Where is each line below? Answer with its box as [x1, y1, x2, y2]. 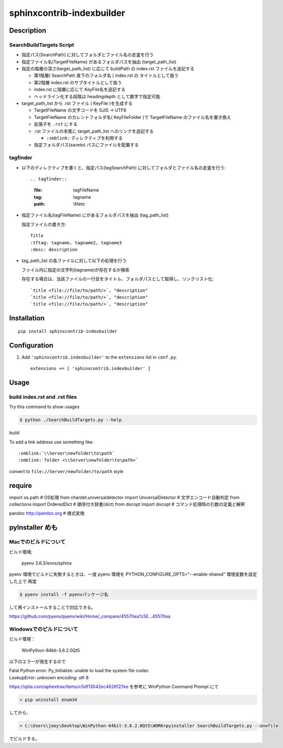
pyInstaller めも [9, 523, 58, 532]
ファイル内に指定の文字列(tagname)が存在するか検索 [21, 267, 130, 272]
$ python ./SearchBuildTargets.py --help [19, 417, 122, 423]
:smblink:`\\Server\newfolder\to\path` [18, 451, 115, 456]
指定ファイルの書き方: [21, 221, 67, 227]
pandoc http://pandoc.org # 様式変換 [9, 510, 85, 516]
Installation [9, 314, 45, 322]
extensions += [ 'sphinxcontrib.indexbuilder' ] [30, 366, 151, 372]
